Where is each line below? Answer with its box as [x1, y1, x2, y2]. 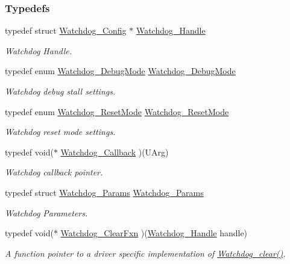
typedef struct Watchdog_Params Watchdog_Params [5, 186, 204, 198]
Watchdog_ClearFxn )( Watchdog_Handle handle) [60, 227, 248, 239]
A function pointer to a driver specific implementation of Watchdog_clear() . [5, 247, 286, 259]
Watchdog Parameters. [5, 206, 88, 219]
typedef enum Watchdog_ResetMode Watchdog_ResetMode [5, 105, 229, 118]
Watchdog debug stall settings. [5, 85, 116, 97]
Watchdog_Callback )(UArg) [60, 145, 169, 158]
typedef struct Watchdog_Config [5, 24, 127, 37]
